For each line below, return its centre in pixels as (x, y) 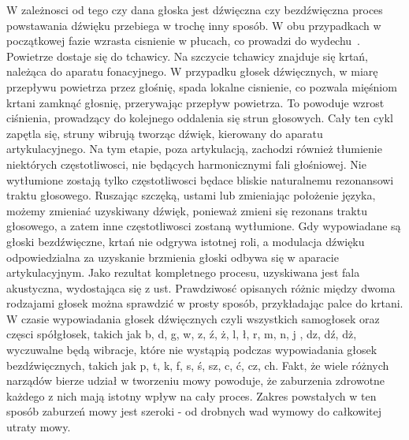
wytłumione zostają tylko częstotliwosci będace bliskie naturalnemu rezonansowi (200, 179)
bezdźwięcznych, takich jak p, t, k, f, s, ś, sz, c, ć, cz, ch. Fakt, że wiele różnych (198, 365)
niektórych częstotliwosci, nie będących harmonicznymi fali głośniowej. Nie (186, 164)
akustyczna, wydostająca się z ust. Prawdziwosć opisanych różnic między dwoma (201, 287)
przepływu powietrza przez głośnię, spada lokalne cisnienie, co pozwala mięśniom (202, 86)
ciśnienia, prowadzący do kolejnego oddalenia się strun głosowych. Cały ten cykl (200, 118)
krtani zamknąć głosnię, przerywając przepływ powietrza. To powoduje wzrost (195, 102)
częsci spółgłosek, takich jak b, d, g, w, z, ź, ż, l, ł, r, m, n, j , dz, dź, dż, (182, 334)
